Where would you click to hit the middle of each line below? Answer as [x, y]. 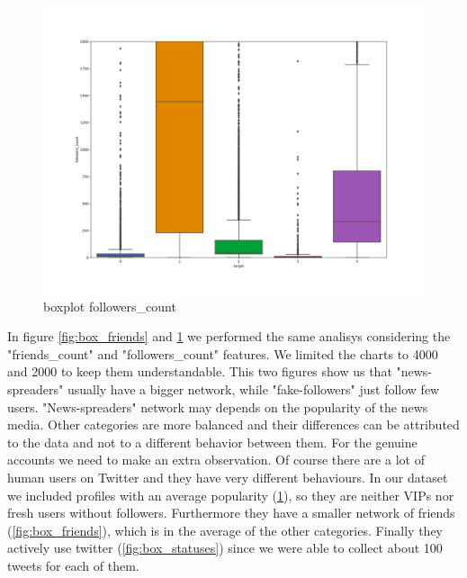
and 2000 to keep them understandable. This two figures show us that [200, 371]
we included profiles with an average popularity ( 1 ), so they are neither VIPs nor [231, 495]
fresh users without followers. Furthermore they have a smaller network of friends [231, 513]
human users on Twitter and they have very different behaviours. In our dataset [228, 477]
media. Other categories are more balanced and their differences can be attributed [233, 424]
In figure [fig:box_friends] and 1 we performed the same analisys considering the [229, 336]
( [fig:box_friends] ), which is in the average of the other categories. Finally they [225, 530]
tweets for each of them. [73, 565]
